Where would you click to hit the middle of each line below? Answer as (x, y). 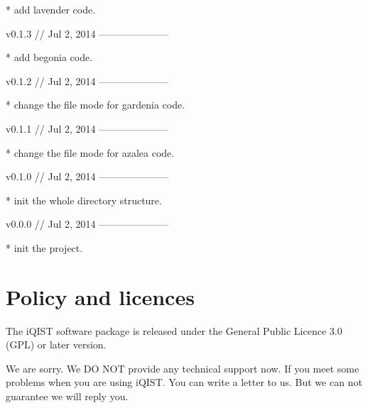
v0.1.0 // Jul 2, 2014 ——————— (87, 176)
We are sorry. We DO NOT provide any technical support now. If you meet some (183, 368)
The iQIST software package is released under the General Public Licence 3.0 (174, 330)
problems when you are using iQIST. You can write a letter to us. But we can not (184, 382)
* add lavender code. (51, 9)
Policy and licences (100, 296)
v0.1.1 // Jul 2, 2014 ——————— (87, 128)
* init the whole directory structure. (84, 200)
